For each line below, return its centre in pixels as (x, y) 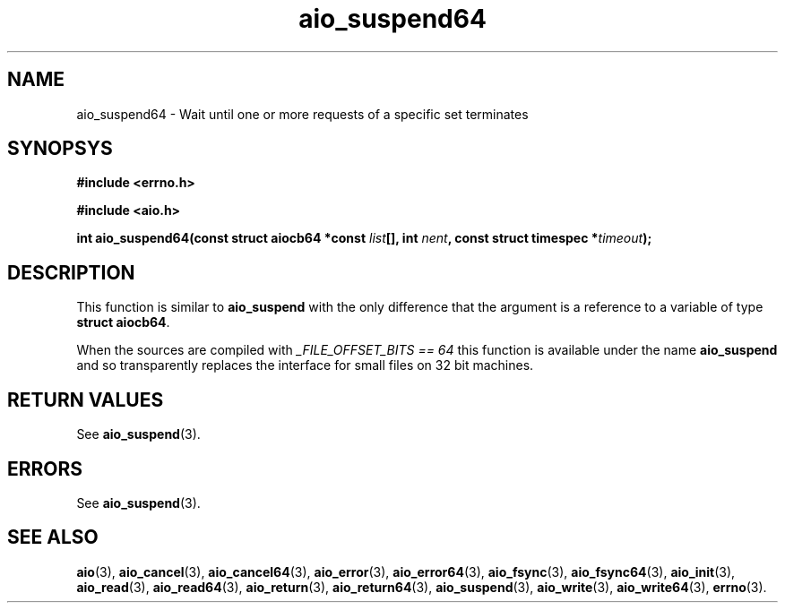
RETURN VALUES (86, 400)
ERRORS (45, 468)
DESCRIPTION (71, 272)
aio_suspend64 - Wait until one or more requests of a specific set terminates (302, 114)
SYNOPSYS (60, 149)
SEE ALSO (53, 537)
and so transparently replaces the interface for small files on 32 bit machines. (305, 365)
